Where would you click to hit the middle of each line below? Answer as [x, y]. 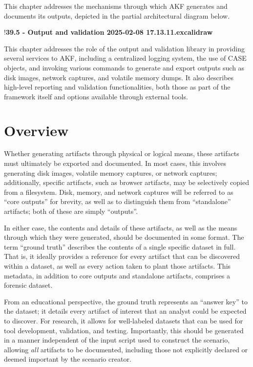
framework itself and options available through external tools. [96, 96]
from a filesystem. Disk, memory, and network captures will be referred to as [119, 192]
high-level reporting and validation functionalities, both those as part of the [117, 87]
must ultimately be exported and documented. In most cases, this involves [115, 163]
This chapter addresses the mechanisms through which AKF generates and [116, 6]
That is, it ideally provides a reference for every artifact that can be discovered [122, 256]
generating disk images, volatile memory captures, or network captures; [111, 172]
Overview [36, 130]
